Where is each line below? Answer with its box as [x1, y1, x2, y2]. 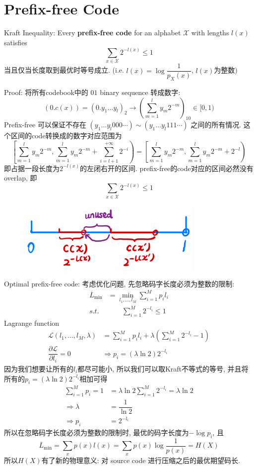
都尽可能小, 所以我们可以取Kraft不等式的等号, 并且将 [77, 363, 249, 374]
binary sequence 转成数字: [100, 87, 181, 97]
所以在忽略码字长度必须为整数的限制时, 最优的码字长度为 [4, 427, 189, 438]
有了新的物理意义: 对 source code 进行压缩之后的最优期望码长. [41, 455, 240, 465]
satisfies [4, 37, 27, 47]
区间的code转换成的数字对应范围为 [10, 130, 122, 141]
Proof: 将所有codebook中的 [4, 87, 88, 97]
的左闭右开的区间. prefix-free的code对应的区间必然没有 [80, 163, 254, 173]
